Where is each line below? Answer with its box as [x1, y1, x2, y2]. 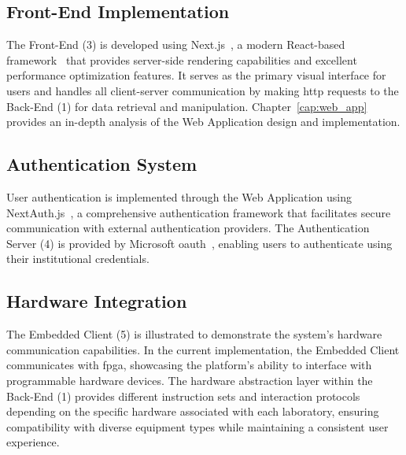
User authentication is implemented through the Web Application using [6, 188, 352, 205]
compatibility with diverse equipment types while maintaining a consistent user [6, 418, 389, 435]
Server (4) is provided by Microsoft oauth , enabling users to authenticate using [6, 235, 393, 251]
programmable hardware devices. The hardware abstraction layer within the [6, 372, 373, 388]
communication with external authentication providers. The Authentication [6, 220, 370, 236]
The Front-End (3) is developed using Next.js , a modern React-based [6, 36, 345, 53]
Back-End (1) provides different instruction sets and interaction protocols [6, 387, 360, 404]
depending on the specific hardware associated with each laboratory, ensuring [6, 403, 379, 420]
